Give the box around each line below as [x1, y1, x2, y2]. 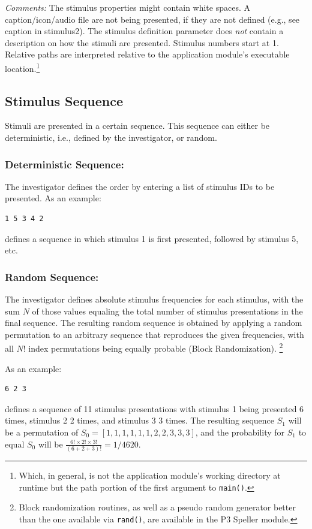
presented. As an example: [5, 192, 101, 204]
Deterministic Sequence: [5, 156, 124, 171]
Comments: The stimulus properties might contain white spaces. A [5, 1, 250, 13]
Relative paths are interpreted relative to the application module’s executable [5, 48, 290, 61]
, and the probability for [195, 426, 285, 439]
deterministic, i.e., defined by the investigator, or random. [5, 131, 217, 144]
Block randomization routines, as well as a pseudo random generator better [19, 501, 296, 513]
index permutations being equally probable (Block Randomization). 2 [28, 340, 283, 355]
